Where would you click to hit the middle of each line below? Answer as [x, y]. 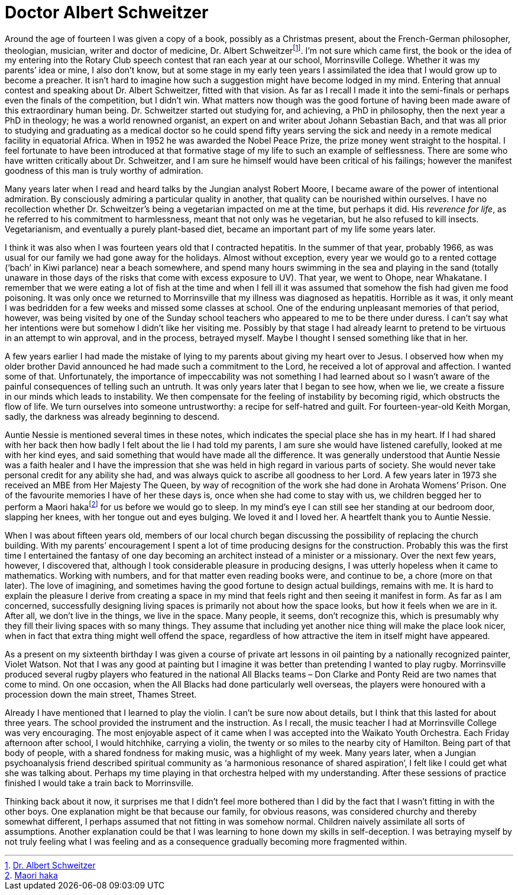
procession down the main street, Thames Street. [101, 695]
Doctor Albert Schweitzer [107, 12]
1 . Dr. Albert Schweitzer [50, 865]
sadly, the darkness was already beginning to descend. [112, 417]
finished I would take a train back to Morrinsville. [99, 783]
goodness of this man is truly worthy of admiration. [104, 171]
